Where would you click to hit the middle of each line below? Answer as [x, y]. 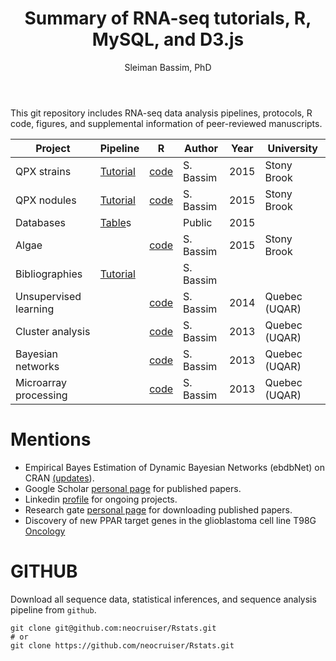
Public [198, 222]
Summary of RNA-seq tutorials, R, [168, 18]
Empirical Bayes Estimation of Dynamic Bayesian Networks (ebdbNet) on [174, 467]
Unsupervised [48, 296]
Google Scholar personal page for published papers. [133, 488]
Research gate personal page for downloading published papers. [158, 509]
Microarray [41, 382]
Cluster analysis [53, 331]
